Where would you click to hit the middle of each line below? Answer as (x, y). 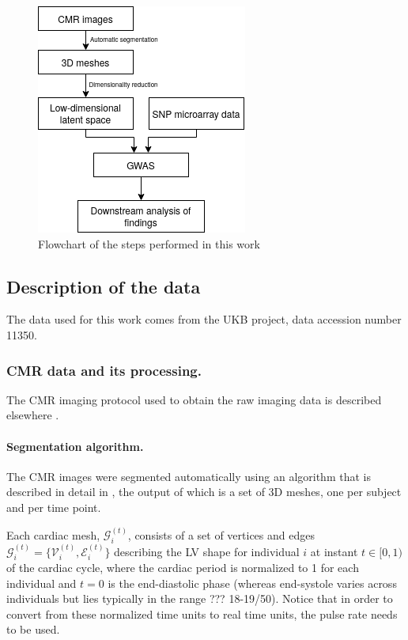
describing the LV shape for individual (207, 551)
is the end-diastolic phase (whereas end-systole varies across (252, 583)
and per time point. (54, 507)
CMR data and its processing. (104, 370)
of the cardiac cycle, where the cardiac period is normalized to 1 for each (183, 568)
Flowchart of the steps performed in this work (149, 243)
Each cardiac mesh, (53, 534)
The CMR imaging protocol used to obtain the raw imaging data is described (194, 399)
